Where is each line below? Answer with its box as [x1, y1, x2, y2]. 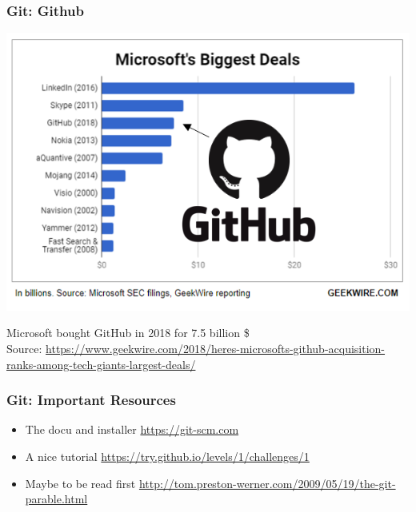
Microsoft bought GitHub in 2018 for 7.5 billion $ [6, 324, 250, 341]
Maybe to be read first [25, 474, 136, 491]
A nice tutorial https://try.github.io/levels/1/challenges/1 [25, 447, 310, 464]
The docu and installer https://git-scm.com [25, 421, 239, 438]
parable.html [25, 490, 88, 507]
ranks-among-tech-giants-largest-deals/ [6, 355, 196, 372]
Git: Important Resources [6, 390, 176, 410]
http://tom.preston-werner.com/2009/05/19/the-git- [138, 474, 396, 491]
